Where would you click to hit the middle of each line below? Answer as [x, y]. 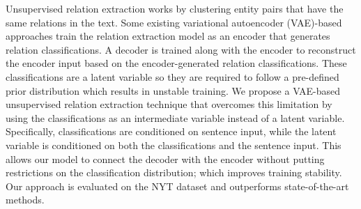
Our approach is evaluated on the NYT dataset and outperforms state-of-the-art [177, 186]
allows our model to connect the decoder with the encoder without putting [165, 158]
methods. [25, 200]
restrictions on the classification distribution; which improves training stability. [174, 172]
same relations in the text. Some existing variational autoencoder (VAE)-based [174, 22]
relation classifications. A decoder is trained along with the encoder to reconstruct [181, 49]
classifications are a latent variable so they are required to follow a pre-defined [172, 76]
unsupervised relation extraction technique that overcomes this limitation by [169, 104]
